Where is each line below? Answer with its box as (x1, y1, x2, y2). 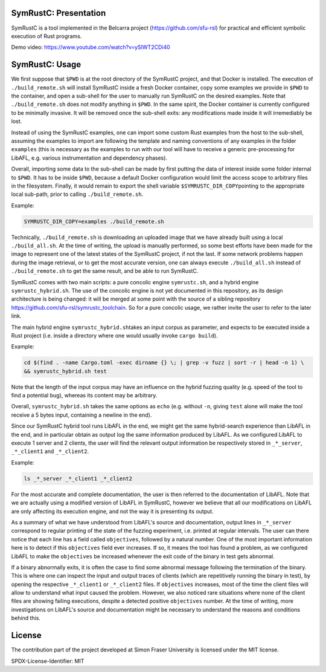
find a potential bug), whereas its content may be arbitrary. (11, 392, 158, 399)
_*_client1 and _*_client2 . (11, 448, 89, 455)
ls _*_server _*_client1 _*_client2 (24, 475, 133, 482)
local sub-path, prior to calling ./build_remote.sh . (11, 191, 144, 198)
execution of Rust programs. (11, 32, 82, 39)
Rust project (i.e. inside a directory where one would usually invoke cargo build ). (11, 331, 218, 339)
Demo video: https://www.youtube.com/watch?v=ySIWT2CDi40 (11, 44, 170, 51)
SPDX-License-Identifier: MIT (11, 657, 85, 665)
